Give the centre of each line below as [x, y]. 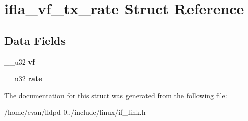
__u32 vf [19, 61]
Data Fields [35, 40]
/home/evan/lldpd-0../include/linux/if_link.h [75, 112]
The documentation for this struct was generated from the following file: [116, 95]
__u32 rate [23, 78]
